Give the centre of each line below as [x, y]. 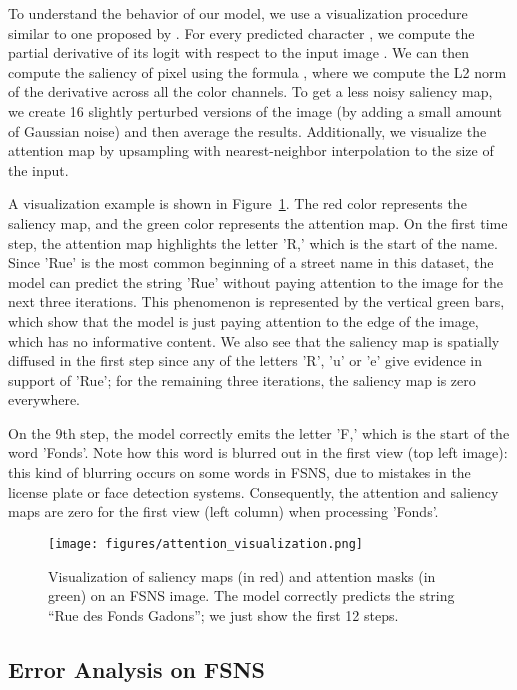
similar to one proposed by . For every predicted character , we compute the [241, 32]
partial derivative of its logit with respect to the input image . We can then [239, 52]
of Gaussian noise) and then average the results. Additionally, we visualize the [247, 130]
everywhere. [44, 399]
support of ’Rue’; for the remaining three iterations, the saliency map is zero [242, 379]
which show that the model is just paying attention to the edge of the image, [243, 320]
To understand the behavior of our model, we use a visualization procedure [238, 13]
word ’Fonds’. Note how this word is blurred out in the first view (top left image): [258, 452]
